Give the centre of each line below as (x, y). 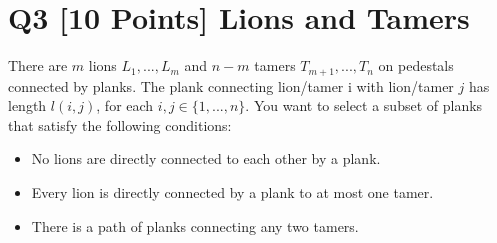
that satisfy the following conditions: (120, 124)
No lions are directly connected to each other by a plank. (206, 158)
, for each (125, 105)
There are (38, 65)
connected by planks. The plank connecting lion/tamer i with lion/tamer (231, 85)
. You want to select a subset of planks (364, 105)
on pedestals (416, 65)
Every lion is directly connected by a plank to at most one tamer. (232, 191)
